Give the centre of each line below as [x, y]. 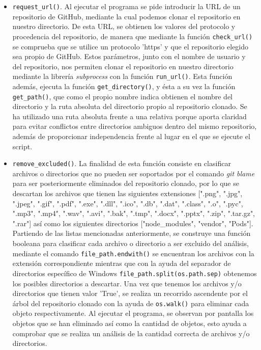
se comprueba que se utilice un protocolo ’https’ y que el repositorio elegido [130, 46]
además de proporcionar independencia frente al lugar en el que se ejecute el [131, 136]
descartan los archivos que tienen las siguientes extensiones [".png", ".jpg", [127, 193]
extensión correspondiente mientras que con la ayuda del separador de [122, 263]
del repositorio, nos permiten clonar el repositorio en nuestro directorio [123, 66]
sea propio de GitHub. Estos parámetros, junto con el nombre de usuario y [129, 56]
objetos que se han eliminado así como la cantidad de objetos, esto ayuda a [129, 323]
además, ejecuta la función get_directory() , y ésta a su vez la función [124, 86]
